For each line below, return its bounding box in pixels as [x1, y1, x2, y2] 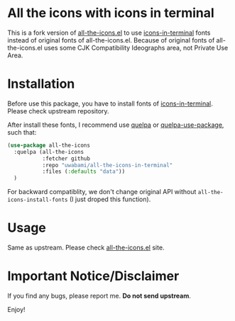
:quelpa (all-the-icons [13, 148, 84, 155]
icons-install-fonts [7, 196, 69, 203]
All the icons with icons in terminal [7, 5, 214, 21]
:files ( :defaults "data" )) [42, 168, 126, 175]
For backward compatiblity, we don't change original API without [7, 188, 197, 196]
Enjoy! [7, 305, 26, 313]
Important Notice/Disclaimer [7, 268, 180, 284]
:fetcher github [42, 154, 91, 162]
